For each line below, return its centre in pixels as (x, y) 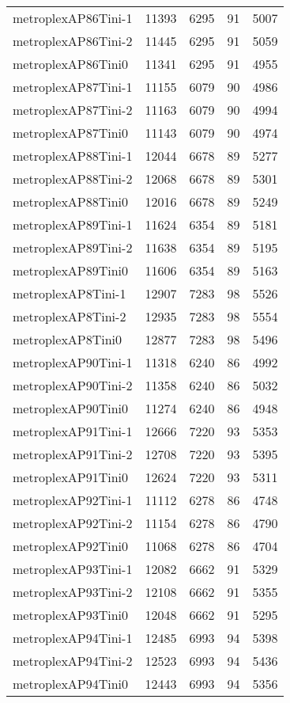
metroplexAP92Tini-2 (73, 523)
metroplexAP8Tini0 (68, 339)
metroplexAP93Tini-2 (73, 592)
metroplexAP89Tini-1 (73, 224)
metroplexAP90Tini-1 (73, 362)
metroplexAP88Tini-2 (73, 179)
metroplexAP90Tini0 (71, 408)
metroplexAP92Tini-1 (73, 500)
